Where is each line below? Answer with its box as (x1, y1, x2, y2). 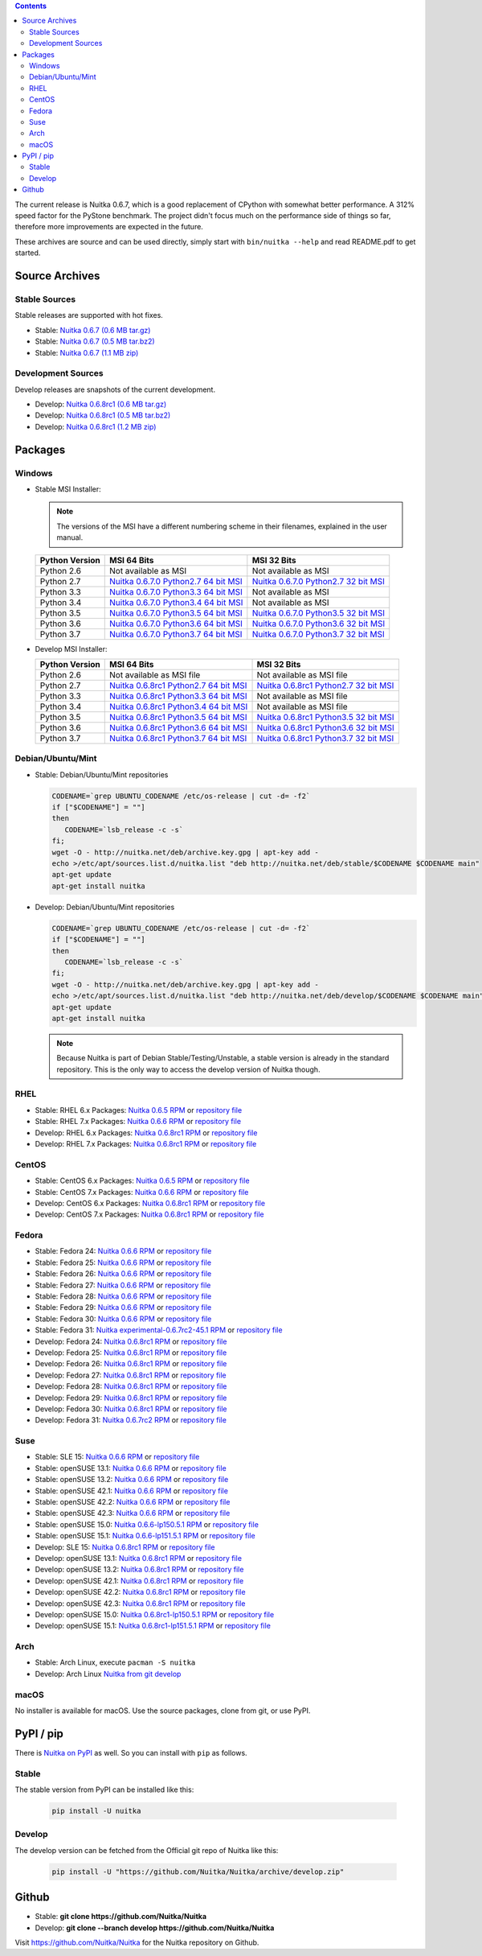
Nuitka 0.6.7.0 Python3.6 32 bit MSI (251, 618, 386, 629)
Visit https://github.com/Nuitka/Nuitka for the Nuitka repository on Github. (14, 1937, 259, 1947)
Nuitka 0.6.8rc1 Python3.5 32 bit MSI (256, 711, 394, 723)
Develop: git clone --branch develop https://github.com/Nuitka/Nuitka (35, 1923, 275, 1933)
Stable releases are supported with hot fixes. (14, 311, 164, 320)
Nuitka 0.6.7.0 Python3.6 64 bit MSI (108, 618, 243, 629)
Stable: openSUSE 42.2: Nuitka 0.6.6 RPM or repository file (35, 1497, 231, 1506)
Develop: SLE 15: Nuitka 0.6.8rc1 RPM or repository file (35, 1542, 215, 1552)
